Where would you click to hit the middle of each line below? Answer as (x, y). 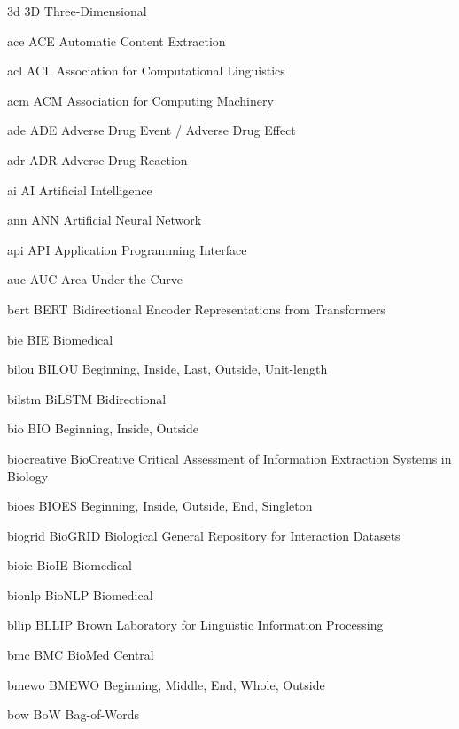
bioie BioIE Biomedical (70, 565)
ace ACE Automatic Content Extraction (117, 40)
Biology (28, 475)
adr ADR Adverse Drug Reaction (97, 159)
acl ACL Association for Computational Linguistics (146, 71)
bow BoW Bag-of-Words (74, 714)
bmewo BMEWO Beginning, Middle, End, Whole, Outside (166, 684)
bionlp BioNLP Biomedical (80, 594)
